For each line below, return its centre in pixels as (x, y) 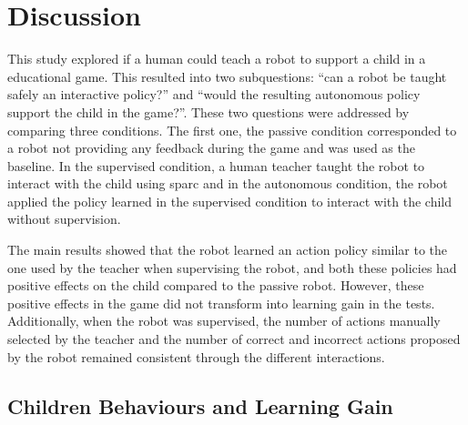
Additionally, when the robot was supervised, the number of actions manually (224, 321)
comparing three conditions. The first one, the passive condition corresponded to (232, 130)
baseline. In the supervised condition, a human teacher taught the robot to (216, 165)
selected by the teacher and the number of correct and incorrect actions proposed (234, 339)
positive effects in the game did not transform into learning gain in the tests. (221, 303)
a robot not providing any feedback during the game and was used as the (211, 148)
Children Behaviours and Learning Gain (200, 405)
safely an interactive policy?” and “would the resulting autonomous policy (214, 94)
